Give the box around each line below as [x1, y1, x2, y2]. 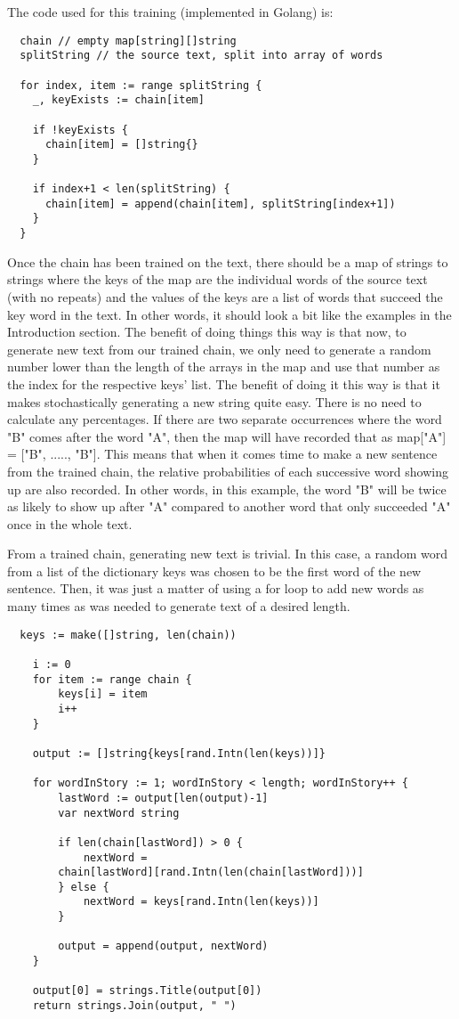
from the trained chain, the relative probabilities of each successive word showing [7, 461, 449, 480]
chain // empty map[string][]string [20, 34, 237, 47]
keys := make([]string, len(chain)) [20, 628, 237, 641]
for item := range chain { [32, 673, 192, 686]
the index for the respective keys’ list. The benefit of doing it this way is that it [7, 374, 440, 393]
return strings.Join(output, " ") [32, 999, 237, 1013]
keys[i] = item [58, 688, 148, 701]
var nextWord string [58, 806, 180, 819]
